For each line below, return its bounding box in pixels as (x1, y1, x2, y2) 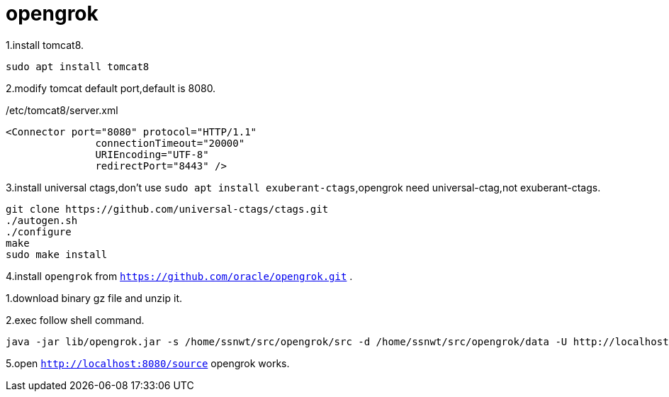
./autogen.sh (6, 214, 78, 226)
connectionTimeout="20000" (95, 137, 245, 149)
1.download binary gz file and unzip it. (6, 291, 182, 304)
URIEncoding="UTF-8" (95, 148, 209, 160)
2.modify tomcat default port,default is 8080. (6, 82, 216, 94)
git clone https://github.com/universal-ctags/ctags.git (6, 203, 329, 215)
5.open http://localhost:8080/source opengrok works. (6, 357, 290, 369)
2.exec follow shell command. (6, 313, 145, 326)
